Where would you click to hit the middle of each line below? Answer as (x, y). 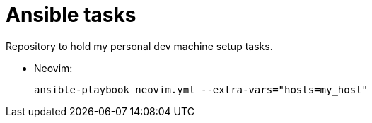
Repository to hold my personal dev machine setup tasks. (139, 46)
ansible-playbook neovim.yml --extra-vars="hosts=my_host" (201, 89)
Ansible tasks (71, 15)
